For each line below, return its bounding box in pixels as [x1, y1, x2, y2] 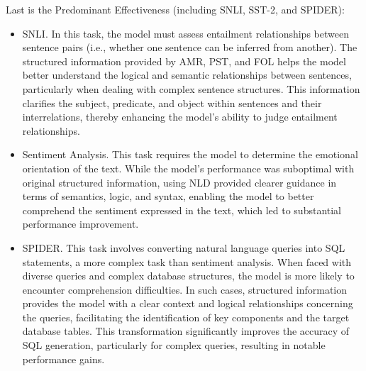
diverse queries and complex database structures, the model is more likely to [22, 268, 355, 283]
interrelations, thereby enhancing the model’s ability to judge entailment [22, 109, 338, 124]
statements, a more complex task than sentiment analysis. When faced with [22, 254, 352, 269]
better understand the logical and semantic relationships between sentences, [22, 67, 352, 82]
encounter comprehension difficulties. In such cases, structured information [22, 282, 348, 297]
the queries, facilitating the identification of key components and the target [22, 309, 350, 324]
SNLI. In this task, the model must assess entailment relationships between [22, 26, 349, 40]
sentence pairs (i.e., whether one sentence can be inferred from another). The [22, 40, 357, 55]
